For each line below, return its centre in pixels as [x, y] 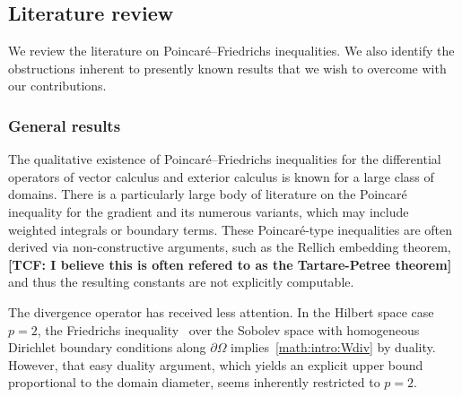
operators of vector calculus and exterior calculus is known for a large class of [221, 176]
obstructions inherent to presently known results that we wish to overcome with [227, 68]
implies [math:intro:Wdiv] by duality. [333, 347]
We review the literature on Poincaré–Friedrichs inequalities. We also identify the [231, 51]
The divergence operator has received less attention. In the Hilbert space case [221, 311]
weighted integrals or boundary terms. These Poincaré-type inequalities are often [231, 229]
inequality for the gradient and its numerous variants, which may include [209, 211]
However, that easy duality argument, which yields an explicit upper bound [216, 364]
